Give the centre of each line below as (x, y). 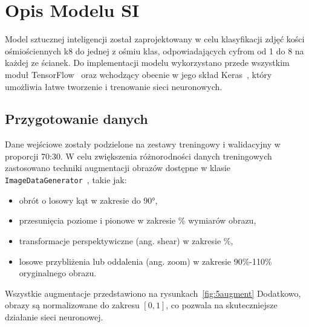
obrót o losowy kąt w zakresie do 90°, (88, 200)
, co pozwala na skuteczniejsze (222, 305)
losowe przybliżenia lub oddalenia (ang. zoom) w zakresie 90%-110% (145, 261)
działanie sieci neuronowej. (54, 316)
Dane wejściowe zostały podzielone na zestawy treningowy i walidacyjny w (143, 144)
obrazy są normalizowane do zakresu (72, 305)
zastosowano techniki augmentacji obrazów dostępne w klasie (118, 168)
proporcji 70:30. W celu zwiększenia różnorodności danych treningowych (138, 156)
